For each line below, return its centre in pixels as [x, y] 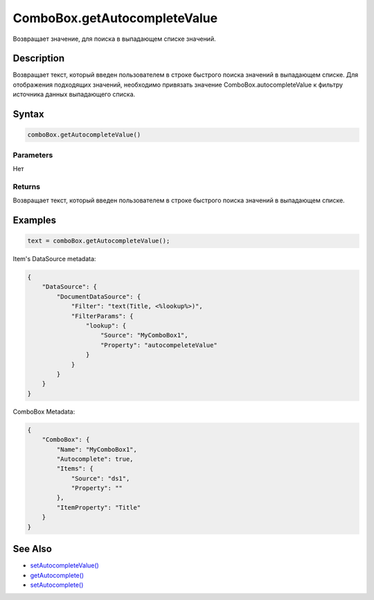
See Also [32, 549]
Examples [35, 220]
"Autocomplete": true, [95, 459]
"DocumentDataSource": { [99, 297]
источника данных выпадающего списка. [74, 94]
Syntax [28, 114]
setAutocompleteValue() [65, 565]
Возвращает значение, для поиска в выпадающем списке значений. [114, 39]
